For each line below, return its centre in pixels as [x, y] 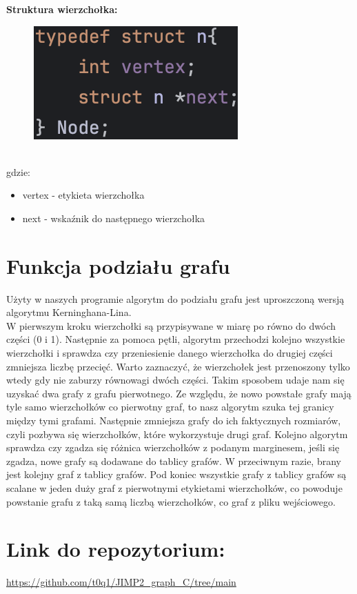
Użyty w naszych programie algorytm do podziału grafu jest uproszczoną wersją [175, 298]
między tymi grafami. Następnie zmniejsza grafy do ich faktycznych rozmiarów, [174, 420]
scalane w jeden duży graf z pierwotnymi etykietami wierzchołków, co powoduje [174, 488]
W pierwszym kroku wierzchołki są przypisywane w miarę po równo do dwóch [171, 325]
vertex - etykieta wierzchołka [83, 195]
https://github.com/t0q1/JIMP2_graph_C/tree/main [121, 582]
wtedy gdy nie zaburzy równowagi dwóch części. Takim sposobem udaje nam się [175, 380]
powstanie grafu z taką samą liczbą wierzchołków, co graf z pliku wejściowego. [171, 501]
